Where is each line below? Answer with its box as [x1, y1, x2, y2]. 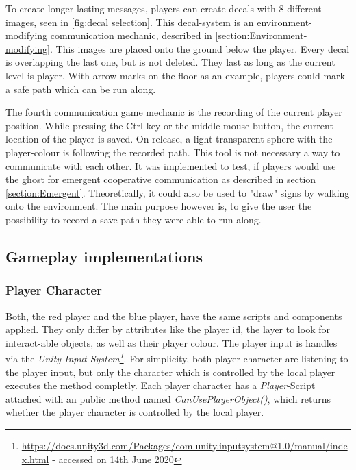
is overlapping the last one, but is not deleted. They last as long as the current [5, 55, 335, 69]
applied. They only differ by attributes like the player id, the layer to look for [5, 322, 330, 336]
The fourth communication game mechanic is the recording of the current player [5, 105, 342, 119]
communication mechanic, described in [50, 28, 212, 42]
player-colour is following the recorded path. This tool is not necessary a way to [5, 145, 340, 159]
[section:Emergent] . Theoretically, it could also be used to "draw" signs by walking [5, 185, 350, 199]
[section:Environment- [215, 28, 307, 42]
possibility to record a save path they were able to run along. [5, 212, 262, 226]
